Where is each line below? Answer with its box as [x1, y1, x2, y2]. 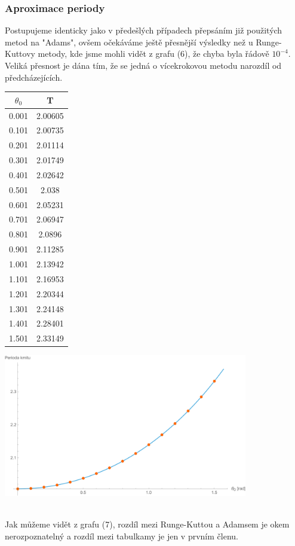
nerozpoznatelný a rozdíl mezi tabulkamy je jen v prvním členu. [5, 529, 238, 542]
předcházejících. [5, 71, 63, 83]
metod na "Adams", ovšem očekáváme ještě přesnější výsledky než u [5, 35, 253, 48]
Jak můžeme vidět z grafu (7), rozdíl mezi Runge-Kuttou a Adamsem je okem [5, 518, 290, 530]
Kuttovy [5, 47, 35, 60]
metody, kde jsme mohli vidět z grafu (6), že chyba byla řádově [38, 47, 269, 60]
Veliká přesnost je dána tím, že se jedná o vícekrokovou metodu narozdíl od [5, 59, 282, 71]
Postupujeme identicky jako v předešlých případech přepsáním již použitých [5, 24, 282, 36]
